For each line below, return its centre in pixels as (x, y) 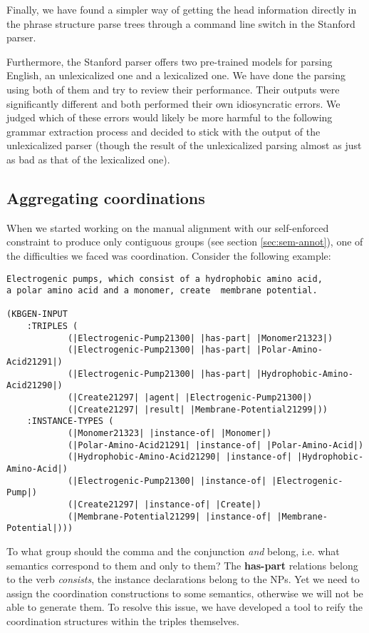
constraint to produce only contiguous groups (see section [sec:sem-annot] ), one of (185, 242)
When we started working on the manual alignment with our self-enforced (168, 227)
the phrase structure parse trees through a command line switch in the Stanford (181, 23)
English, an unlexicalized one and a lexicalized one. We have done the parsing (176, 75)
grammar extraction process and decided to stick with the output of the (163, 131)
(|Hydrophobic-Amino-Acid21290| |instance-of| (180, 457)
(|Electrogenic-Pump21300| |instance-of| (167, 481)
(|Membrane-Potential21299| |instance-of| (170, 516)
